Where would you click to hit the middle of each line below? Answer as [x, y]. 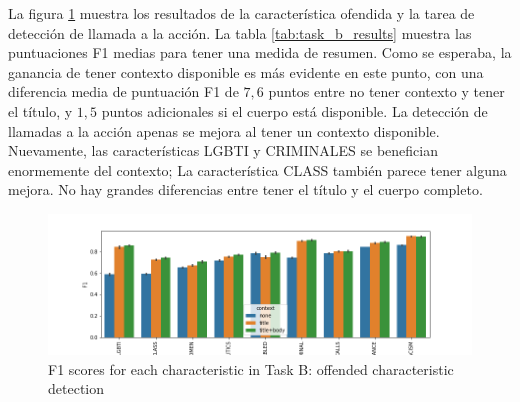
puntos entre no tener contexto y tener [386, 91]
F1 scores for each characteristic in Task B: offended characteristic [251, 368]
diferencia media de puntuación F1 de [123, 91]
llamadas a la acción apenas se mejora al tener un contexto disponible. [224, 130]
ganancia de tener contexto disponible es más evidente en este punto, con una [246, 71]
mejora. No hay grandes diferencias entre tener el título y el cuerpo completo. [245, 189]
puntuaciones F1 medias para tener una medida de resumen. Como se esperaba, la [260, 52]
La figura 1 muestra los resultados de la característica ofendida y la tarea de [241, 13]
